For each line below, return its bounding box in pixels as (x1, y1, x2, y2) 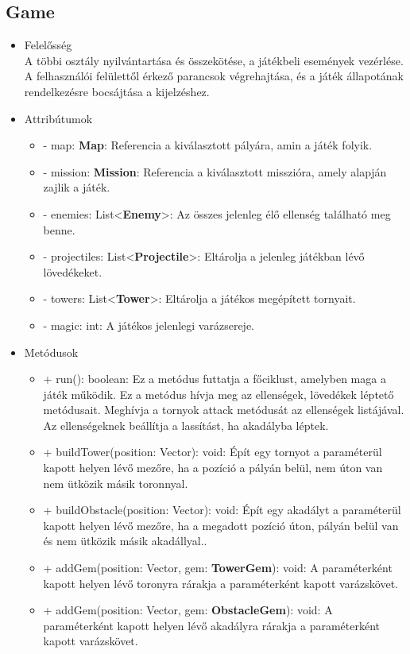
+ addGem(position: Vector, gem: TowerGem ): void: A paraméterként (43, 559, 393, 576)
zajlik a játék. (43, 179, 110, 195)
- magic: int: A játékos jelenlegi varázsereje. (43, 316, 255, 333)
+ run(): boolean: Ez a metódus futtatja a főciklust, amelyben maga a (43, 370, 386, 387)
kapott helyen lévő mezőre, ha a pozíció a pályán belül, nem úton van (43, 459, 383, 476)
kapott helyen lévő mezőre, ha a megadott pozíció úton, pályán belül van (43, 517, 399, 533)
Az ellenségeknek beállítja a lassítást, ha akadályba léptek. (43, 416, 329, 433)
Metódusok (24, 343, 79, 360)
